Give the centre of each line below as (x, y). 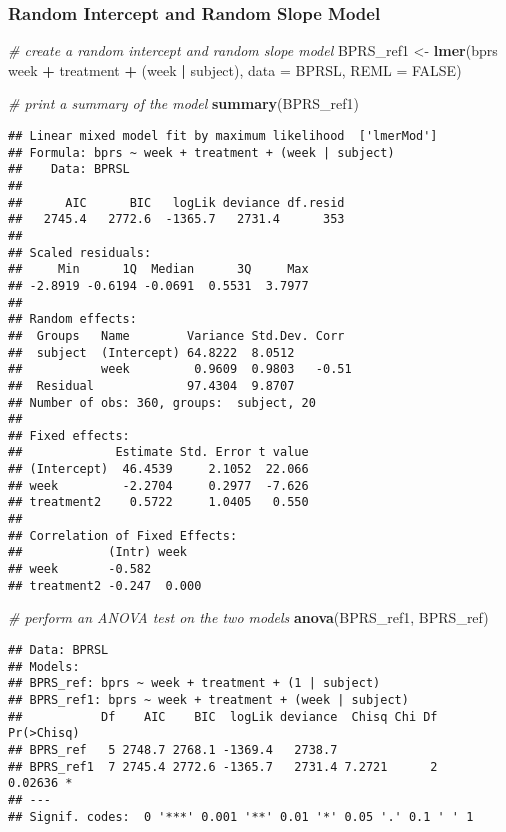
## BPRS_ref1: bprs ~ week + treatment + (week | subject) (208, 699)
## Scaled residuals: (80, 252)
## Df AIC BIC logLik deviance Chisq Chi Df (223, 716)
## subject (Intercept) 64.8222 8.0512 (151, 352)
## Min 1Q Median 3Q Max (158, 269)
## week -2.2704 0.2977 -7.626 (158, 485)
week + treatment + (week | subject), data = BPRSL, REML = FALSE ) (235, 69)
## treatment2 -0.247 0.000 (105, 585)
